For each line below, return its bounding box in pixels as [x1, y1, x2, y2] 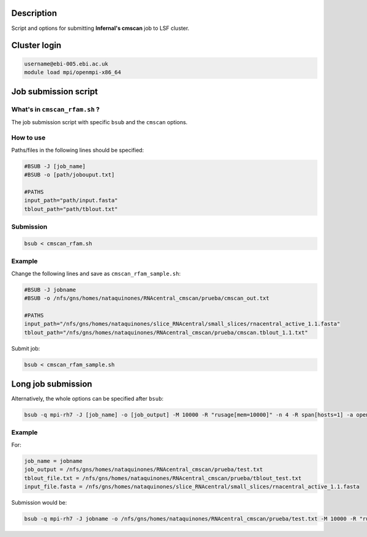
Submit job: [11, 344, 40, 352]
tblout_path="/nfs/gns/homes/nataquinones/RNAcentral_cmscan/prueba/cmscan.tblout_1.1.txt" [24, 329, 308, 336]
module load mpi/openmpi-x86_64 [24, 69, 122, 76]
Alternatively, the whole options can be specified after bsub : [11, 395, 164, 402]
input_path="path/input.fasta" [24, 197, 119, 204]
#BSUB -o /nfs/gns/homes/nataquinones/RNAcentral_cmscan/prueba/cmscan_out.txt [24, 294, 270, 302]
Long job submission [11, 379, 92, 389]
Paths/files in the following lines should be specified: [11, 146, 144, 154]
